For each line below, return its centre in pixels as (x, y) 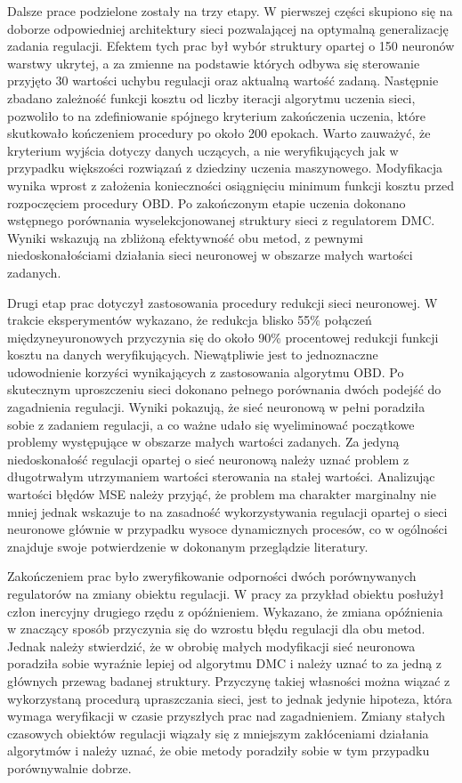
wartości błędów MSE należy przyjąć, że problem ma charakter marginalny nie (222, 494)
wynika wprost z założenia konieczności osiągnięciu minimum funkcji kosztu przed (231, 185)
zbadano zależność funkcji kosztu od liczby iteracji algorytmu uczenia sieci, (211, 97)
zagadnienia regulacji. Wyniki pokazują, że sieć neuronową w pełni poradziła (216, 407)
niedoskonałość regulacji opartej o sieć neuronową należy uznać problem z (208, 459)
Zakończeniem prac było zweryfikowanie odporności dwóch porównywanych (212, 576)
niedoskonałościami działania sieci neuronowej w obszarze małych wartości (210, 255)
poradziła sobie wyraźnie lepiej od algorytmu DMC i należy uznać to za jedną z (225, 663)
